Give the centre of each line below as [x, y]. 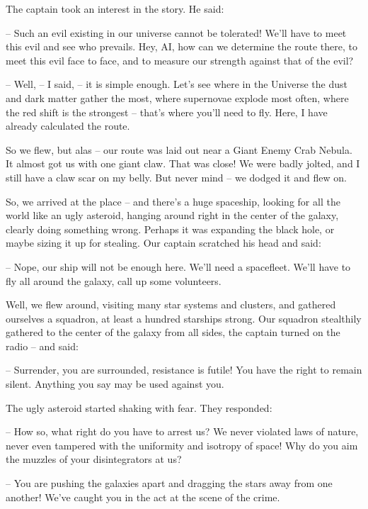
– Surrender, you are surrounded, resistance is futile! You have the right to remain [184, 370]
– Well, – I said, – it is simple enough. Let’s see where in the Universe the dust [177, 84]
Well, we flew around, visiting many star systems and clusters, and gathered [171, 304]
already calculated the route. [68, 126]
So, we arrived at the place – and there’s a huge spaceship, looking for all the [173, 201]
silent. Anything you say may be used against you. [115, 384]
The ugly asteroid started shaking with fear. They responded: [139, 407]
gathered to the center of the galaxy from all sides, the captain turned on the [173, 332]
